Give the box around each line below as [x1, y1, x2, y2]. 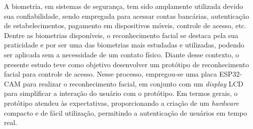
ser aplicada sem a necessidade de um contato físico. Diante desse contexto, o [4, 49, 239, 59]
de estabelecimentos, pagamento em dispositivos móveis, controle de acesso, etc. [4, 20, 247, 31]
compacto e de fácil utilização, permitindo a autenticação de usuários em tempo [4, 107, 247, 118]
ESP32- [219, 69, 242, 79]
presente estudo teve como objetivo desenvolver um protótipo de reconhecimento [4, 59, 249, 69]
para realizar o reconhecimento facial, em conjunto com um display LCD [23, 78, 244, 88]
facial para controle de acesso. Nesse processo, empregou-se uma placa [4, 69, 217, 79]
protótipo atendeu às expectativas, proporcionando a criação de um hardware [4, 97, 239, 108]
